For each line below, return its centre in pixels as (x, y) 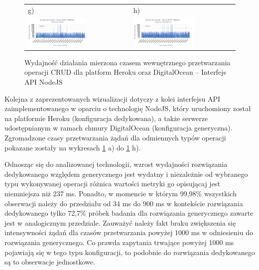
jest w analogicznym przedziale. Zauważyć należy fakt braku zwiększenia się (120, 222)
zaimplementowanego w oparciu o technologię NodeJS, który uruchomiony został (128, 108)
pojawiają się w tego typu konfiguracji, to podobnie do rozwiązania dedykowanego (130, 252)
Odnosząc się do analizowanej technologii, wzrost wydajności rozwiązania (116, 164)
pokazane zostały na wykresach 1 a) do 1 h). (73, 147)
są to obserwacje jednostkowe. (50, 262)
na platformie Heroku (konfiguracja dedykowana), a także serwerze (106, 118)
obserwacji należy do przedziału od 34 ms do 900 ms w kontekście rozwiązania (124, 203)
